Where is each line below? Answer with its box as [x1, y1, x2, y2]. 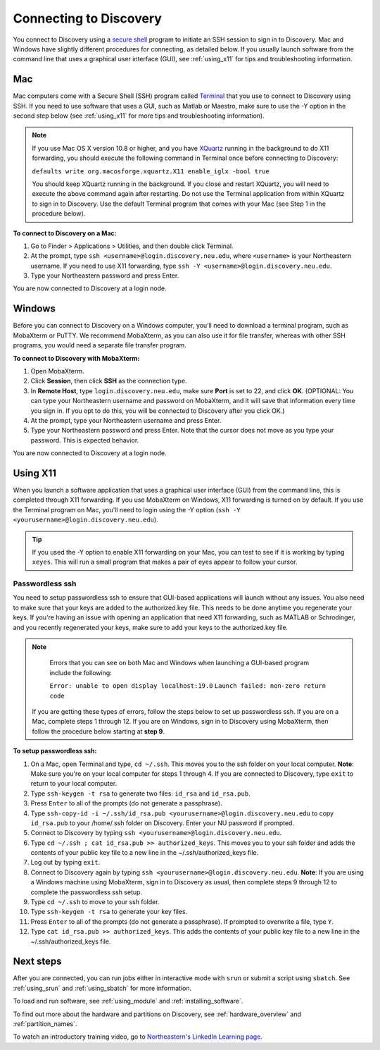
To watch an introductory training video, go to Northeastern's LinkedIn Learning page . [13, 1032, 263, 1041]
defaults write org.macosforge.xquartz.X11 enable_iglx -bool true [32, 167, 270, 175]
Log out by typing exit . [30, 858, 101, 867]
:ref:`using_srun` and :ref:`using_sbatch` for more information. [13, 984, 192, 992]
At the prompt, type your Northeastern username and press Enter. [30, 416, 222, 424]
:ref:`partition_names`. [13, 1020, 77, 1028]
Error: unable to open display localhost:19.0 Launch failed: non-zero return [49, 682, 327, 690]
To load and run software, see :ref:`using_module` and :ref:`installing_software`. [13, 997, 243, 1006]
